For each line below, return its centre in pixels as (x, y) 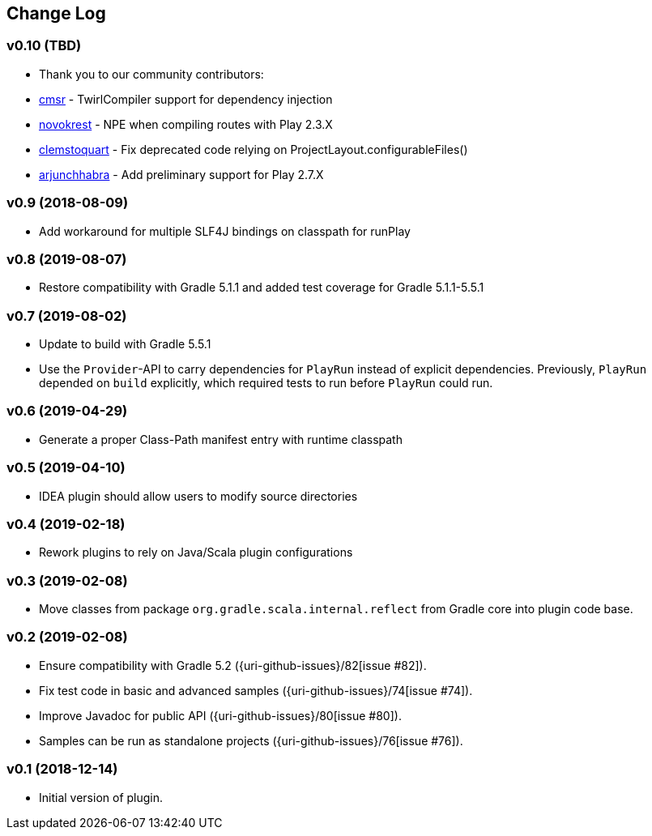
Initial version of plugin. (101, 797)
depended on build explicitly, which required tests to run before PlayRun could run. (266, 383)
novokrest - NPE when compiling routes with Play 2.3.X (186, 124)
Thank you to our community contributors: (151, 74)
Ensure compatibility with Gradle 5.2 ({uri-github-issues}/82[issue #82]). (233, 665)
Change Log (56, 13)
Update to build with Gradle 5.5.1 (125, 344)
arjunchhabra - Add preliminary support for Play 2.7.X (181, 174)
